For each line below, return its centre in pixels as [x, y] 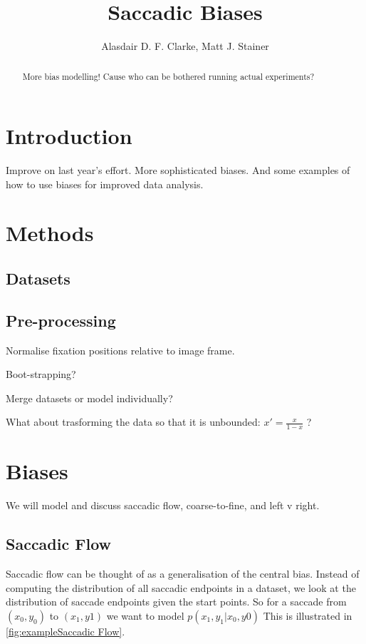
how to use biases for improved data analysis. [105, 184]
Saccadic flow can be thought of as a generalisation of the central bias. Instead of [183, 574]
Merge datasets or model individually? [89, 398]
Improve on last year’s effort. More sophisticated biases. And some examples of [178, 170]
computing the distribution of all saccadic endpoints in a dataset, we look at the [181, 587]
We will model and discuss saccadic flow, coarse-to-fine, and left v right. [163, 505]
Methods [50, 233]
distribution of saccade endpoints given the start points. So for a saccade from [176, 602]
